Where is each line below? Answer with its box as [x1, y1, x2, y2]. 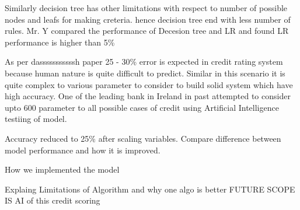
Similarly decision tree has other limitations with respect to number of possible [5, 2, 288, 13]
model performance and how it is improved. [5, 143, 161, 156]
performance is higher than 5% [5, 36, 115, 48]
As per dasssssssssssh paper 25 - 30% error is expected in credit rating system [5, 55, 283, 68]
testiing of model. [5, 113, 67, 125]
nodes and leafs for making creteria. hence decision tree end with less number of [5, 13, 291, 25]
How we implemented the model [5, 163, 120, 176]
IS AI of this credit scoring [5, 194, 100, 206]
